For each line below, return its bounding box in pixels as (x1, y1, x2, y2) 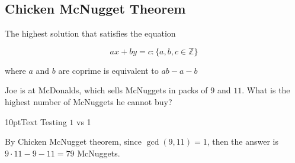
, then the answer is (207, 135, 279, 148)
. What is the (242, 84, 290, 96)
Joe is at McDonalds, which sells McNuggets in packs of (5, 84, 208, 96)
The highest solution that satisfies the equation (5, 27, 176, 40)
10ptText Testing (5, 115, 67, 128)
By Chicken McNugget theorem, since (5, 135, 142, 148)
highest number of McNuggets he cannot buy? (5, 95, 172, 107)
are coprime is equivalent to (58, 64, 159, 76)
